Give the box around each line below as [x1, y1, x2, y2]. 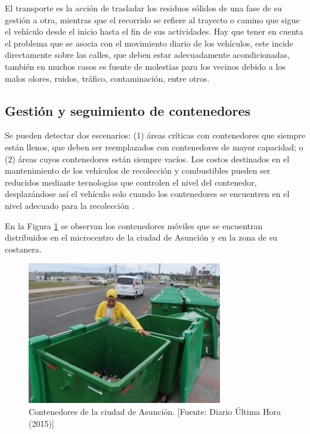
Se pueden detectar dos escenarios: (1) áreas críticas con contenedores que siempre [5, 129, 305, 141]
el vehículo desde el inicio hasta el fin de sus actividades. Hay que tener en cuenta [5, 25, 303, 38]
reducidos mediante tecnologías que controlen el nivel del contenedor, [5, 176, 257, 188]
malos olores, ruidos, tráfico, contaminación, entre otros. [5, 72, 210, 84]
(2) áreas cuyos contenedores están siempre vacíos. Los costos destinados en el [5, 152, 290, 165]
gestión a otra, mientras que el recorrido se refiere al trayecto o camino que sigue [5, 13, 300, 26]
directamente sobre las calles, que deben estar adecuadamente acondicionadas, [5, 48, 290, 61]
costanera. [5, 242, 42, 255]
